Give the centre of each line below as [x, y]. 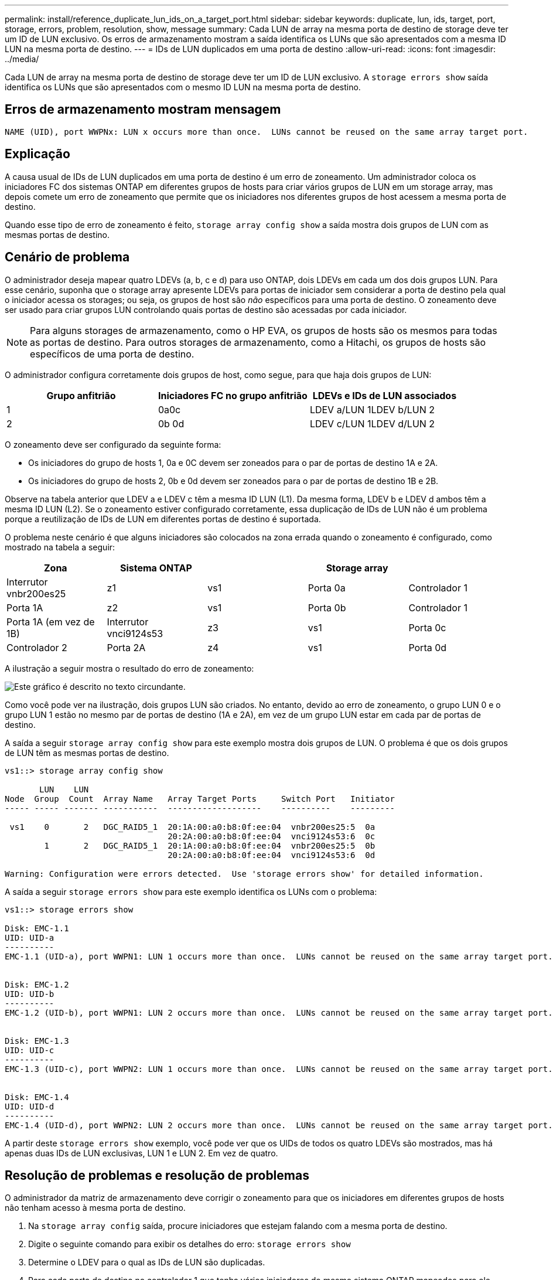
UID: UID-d [30, 1106]
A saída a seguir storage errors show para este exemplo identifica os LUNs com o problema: [191, 891]
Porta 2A [126, 647]
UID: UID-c [30, 1050]
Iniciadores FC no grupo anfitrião [233, 395]
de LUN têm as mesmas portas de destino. [87, 753]
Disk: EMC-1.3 [37, 1041]
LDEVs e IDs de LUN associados [385, 395]
